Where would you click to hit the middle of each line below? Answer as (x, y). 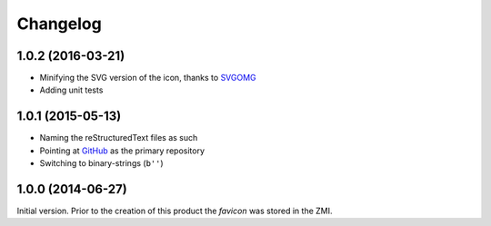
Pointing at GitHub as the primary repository (122, 151)
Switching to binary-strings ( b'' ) (101, 163)
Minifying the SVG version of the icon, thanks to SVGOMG (148, 78)
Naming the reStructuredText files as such (119, 138)
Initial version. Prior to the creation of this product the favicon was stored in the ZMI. (175, 211)
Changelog (59, 24)
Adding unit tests (71, 90)
